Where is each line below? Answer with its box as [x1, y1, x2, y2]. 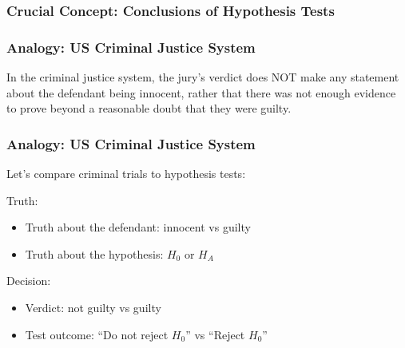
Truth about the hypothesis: [25, 245, 164, 262]
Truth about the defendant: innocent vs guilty [25, 219, 251, 235]
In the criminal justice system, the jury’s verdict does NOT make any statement [6, 69, 399, 85]
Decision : [6, 272, 51, 289]
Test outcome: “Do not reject [25, 326, 169, 342]
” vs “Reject [185, 326, 245, 342]
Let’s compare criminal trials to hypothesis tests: [6, 165, 246, 182]
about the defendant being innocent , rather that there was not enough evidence [6, 84, 396, 101]
